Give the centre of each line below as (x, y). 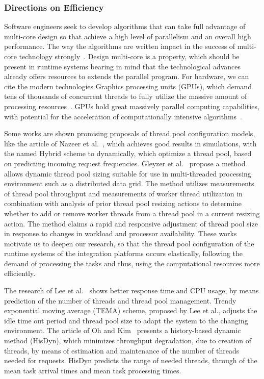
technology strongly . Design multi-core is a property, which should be (129, 56)
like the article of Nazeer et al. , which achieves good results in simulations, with (130, 143)
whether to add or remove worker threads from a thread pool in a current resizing (132, 213)
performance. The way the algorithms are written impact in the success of (120, 46)
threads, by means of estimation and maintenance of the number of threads (122, 350)
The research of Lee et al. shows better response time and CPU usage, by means (131, 290)
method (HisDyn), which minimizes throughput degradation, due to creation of (128, 340)
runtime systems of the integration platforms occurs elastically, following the (124, 253)
